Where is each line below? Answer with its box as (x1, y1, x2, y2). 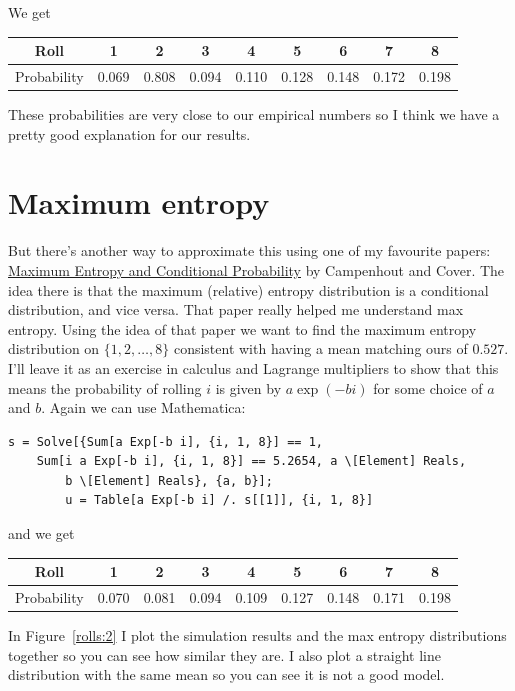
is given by (215, 377, 282, 398)
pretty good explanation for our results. (8, 123, 251, 144)
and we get (8, 523, 75, 544)
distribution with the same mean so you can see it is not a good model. (8, 664, 445, 685)
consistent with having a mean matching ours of (173, 338, 468, 359)
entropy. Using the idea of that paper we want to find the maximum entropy (8, 318, 477, 339)
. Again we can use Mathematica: (41, 397, 246, 418)
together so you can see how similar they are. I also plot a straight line (8, 644, 441, 665)
